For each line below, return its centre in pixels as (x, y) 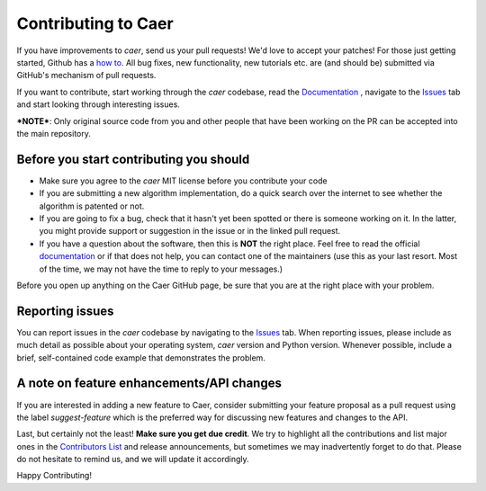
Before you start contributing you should (133, 159)
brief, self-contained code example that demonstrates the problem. (141, 357)
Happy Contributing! (54, 476)
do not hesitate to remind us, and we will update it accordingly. (133, 460)
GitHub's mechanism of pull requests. (86, 76)
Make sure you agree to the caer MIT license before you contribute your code (183, 181)
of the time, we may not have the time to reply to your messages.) (161, 269)
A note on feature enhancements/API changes (149, 384)
